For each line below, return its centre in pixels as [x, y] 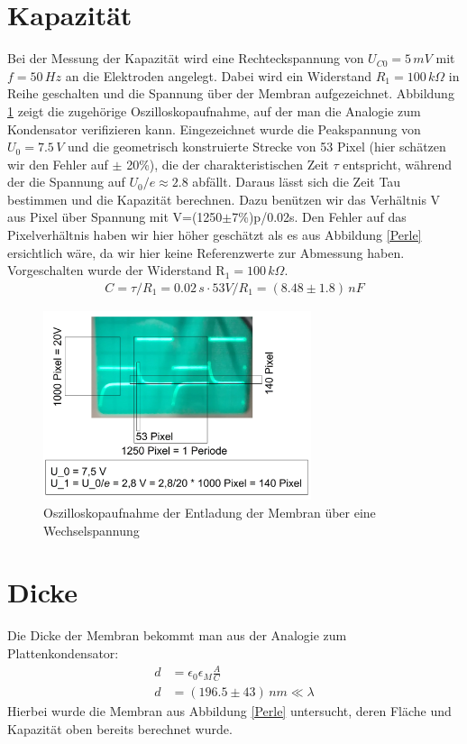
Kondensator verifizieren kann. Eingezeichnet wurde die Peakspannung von [214, 129]
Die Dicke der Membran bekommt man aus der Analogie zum [177, 635]
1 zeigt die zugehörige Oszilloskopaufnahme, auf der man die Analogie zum [214, 110]
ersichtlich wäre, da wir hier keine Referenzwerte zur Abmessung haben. [206, 252]
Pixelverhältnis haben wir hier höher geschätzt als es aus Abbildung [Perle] [215, 235]
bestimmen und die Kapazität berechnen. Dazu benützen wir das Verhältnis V [224, 199]
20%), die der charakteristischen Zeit [228, 164]
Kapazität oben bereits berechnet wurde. [120, 728]
